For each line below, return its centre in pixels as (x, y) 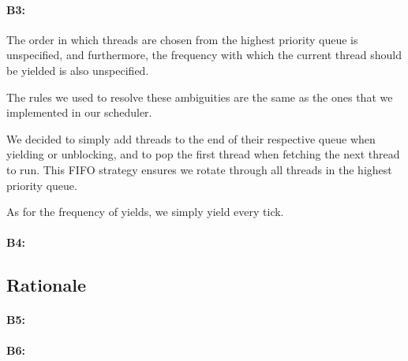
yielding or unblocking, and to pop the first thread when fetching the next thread (203, 154)
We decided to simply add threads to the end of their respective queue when (191, 138)
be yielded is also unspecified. (78, 70)
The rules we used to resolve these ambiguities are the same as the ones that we (200, 97)
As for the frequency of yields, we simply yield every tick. (145, 212)
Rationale (46, 285)
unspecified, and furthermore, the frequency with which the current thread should (204, 55)
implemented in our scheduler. (79, 112)
